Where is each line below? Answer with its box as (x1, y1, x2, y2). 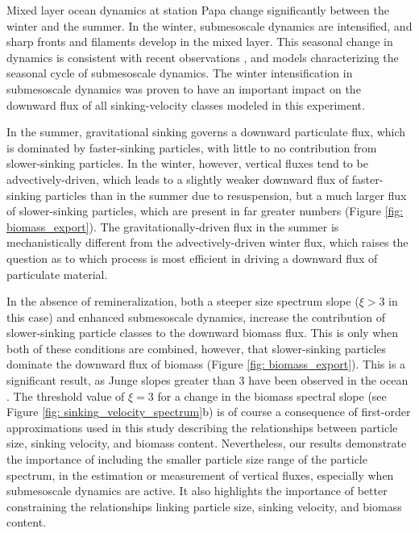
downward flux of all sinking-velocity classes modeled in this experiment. (6, 96, 365, 113)
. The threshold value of (6, 387, 125, 404)
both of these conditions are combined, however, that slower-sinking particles (6, 339, 387, 356)
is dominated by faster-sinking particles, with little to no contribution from (6, 139, 377, 156)
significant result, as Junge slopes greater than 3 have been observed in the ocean (6, 372, 409, 389)
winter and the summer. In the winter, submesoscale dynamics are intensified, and (6, 17, 413, 34)
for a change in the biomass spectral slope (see (157, 387, 387, 404)
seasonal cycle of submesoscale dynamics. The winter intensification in (6, 65, 353, 81)
